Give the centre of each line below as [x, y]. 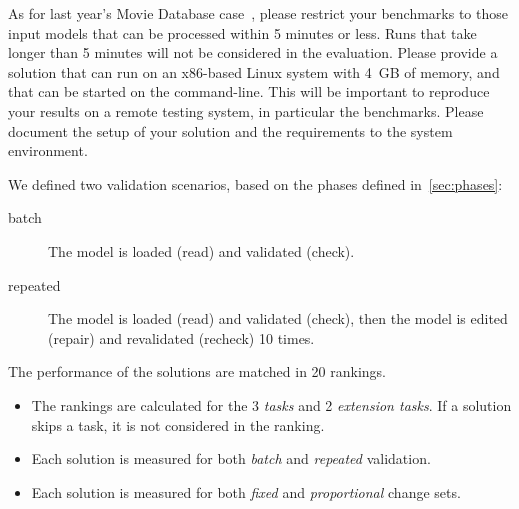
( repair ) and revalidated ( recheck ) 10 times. [181, 337]
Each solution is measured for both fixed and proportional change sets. [246, 491]
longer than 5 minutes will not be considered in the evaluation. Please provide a [253, 52]
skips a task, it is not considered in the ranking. [178, 424]
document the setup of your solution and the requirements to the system [230, 130]
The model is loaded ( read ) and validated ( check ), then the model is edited [278, 318]
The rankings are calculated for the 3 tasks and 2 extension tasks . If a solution [271, 404]
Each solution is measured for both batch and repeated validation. [231, 458]
